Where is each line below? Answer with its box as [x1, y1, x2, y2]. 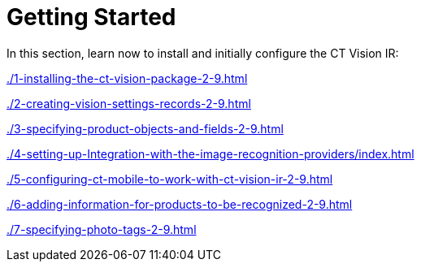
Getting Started [7, 3, 176, 31]
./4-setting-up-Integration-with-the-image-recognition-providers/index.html [7, 146, 414, 161]
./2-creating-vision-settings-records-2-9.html [7, 96, 251, 110]
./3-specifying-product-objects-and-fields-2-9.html [7, 121, 284, 136]
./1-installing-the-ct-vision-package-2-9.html [7, 71, 248, 85]
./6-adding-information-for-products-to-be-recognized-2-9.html [7, 197, 353, 211]
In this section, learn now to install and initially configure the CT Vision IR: [7, 45, 399, 60]
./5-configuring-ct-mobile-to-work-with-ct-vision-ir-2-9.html [7, 171, 333, 186]
